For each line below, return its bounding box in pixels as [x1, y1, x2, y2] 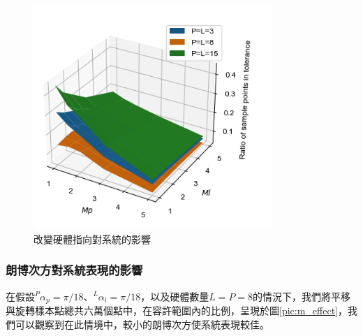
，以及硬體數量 [140, 288, 209, 303]
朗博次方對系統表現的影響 [6, 261, 143, 279]
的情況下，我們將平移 [253, 288, 351, 303]
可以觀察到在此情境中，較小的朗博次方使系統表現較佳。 [15, 316, 269, 331]
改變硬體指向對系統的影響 [34, 231, 151, 246]
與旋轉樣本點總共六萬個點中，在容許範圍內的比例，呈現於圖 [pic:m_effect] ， [6, 302, 348, 317]
